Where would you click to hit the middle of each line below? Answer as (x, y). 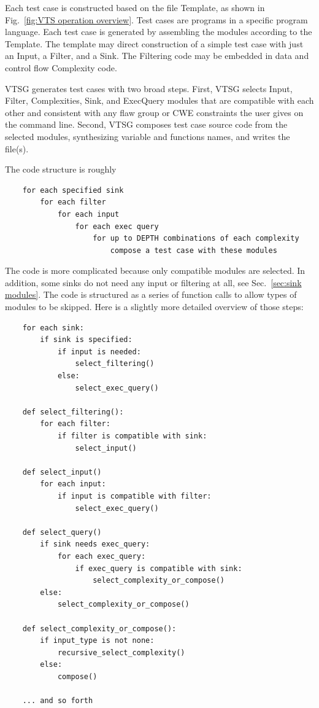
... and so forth (58, 701)
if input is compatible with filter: (134, 496)
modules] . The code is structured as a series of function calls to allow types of (151, 294)
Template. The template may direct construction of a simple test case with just (154, 43)
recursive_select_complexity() (121, 652)
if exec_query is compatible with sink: (159, 568)
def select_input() (62, 472)
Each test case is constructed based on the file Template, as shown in (135, 7)
